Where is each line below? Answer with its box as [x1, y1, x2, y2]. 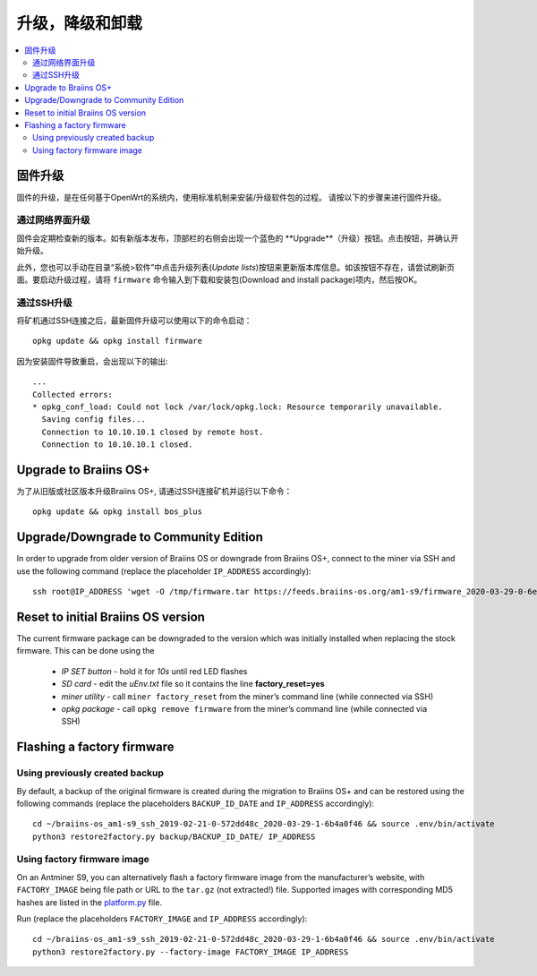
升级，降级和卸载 [16, 13, 143, 33]
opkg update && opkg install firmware [32, 336, 203, 347]
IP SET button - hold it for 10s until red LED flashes [61, 665, 248, 676]
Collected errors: [32, 390, 114, 399]
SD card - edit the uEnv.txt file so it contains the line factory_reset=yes [61, 679, 326, 689]
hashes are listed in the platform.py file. [16, 896, 163, 908]
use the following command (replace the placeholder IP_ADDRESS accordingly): [16, 565, 312, 577]
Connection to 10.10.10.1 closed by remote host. [41, 426, 264, 437]
